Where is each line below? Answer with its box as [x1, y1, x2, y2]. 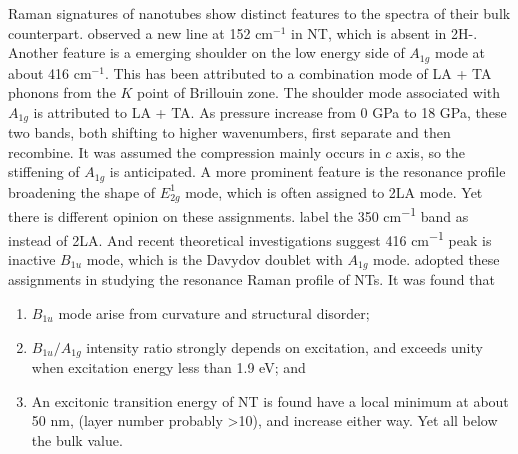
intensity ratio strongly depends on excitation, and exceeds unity [86, 336, 483, 357]
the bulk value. [31, 429, 123, 450]
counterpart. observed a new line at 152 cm [8, 22, 274, 43]
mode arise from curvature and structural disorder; [58, 302, 370, 323]
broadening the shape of [8, 181, 156, 202]
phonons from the [8, 82, 116, 103]
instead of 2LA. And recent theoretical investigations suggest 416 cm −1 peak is [8, 226, 492, 250]
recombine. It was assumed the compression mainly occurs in [8, 141, 381, 162]
